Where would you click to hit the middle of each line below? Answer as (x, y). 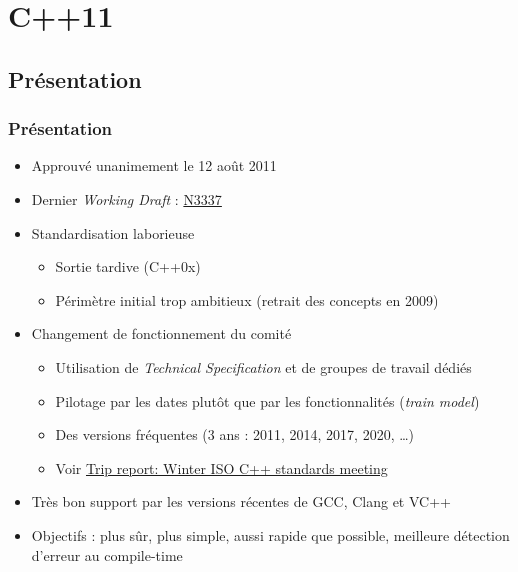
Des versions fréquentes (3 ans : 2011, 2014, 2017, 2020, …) (235, 434)
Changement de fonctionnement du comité (161, 333)
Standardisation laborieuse (113, 232)
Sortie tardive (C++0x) (128, 266)
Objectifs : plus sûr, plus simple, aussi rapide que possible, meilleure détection (270, 534)
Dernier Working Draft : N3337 (126, 198)
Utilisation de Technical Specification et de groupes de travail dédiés (263, 366)
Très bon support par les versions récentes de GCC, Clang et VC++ (241, 501)
